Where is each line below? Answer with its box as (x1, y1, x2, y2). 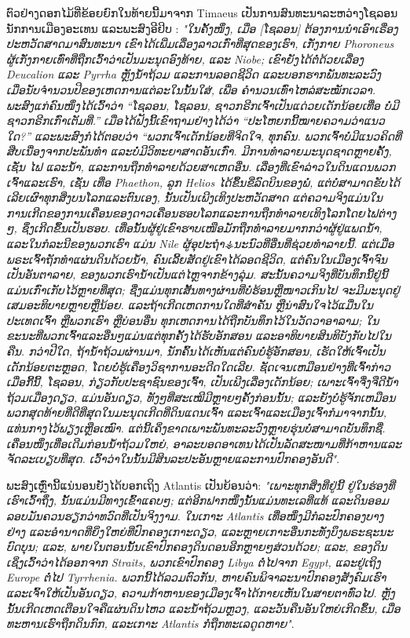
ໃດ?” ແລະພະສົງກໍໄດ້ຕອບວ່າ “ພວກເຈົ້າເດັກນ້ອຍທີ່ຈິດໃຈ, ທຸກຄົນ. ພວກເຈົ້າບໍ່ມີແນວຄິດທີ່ (6, 127, 402, 144)
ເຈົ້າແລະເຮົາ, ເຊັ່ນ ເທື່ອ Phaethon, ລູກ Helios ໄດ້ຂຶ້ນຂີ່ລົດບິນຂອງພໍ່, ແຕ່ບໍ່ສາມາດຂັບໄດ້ (6, 173, 401, 190)
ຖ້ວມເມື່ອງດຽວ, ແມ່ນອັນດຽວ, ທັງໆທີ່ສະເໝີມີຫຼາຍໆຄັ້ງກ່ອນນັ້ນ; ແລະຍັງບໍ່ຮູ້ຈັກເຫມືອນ (6, 388, 396, 405)
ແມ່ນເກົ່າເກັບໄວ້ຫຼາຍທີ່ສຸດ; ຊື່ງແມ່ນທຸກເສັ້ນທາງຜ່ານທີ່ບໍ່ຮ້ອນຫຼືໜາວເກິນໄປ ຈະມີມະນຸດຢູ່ (6, 281, 400, 297)
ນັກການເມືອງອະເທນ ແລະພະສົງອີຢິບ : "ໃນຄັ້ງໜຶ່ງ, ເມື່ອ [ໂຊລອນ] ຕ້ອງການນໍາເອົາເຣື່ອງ (6, 20, 398, 36)
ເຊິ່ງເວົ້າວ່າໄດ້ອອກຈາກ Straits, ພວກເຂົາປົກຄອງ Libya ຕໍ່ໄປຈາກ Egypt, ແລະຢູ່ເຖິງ (6, 553, 381, 570)
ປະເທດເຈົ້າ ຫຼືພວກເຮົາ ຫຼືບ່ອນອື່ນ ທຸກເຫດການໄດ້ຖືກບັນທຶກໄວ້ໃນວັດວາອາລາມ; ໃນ (6, 312, 379, 328)
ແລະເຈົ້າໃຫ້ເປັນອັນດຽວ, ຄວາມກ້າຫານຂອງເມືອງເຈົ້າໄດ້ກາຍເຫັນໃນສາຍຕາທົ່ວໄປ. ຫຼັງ (6, 584, 395, 600)
